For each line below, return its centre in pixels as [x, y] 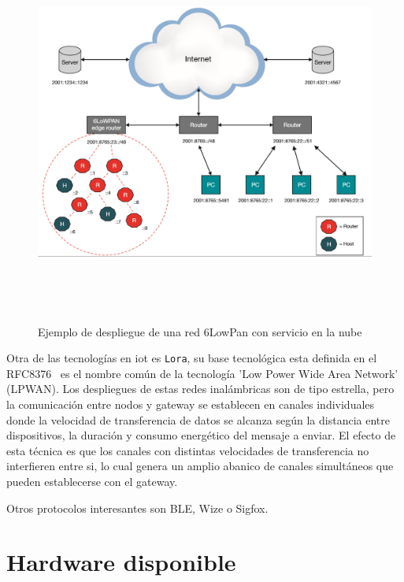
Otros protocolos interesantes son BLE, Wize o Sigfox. [137, 508]
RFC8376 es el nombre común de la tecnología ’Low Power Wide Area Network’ [202, 373]
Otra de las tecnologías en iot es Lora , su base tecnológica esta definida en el [192, 358]
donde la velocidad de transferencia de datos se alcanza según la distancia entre [198, 419]
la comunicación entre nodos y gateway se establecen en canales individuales [191, 404]
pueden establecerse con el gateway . [92, 481]
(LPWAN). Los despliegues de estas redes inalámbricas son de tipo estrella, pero [200, 389]
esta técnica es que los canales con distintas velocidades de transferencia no [188, 450]
